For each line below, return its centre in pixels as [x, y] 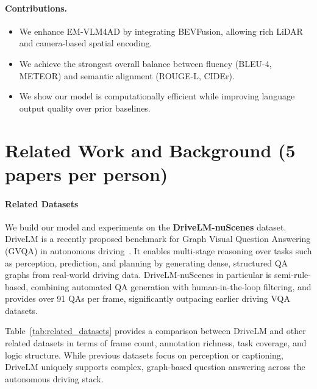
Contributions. [36, 8]
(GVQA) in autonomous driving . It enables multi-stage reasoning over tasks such [158, 250]
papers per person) [87, 173]
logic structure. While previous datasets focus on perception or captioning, [144, 355]
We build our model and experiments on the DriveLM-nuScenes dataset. [146, 227]
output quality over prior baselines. [85, 108]
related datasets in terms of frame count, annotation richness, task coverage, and [156, 343]
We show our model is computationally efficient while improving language [157, 96]
